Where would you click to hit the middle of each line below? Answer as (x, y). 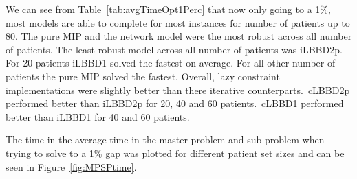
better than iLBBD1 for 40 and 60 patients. (98, 116)
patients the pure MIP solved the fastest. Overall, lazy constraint (143, 76)
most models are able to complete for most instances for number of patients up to (178, 22)
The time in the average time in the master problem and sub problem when (165, 140)
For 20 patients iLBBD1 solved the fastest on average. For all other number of (171, 63)
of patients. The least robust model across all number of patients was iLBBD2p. (174, 49)
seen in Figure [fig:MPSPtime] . (71, 166)
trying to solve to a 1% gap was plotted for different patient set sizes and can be (175, 153)
